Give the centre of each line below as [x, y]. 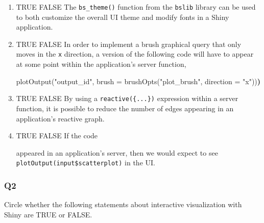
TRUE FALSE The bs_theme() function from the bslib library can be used [136, 7]
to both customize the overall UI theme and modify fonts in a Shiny [123, 17]
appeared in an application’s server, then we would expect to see [117, 152]
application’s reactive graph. [60, 118]
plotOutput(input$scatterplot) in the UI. [86, 163]
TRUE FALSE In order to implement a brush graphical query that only [129, 44]
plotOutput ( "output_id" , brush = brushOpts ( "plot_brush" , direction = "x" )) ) [138, 81]
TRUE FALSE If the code [57, 135]
